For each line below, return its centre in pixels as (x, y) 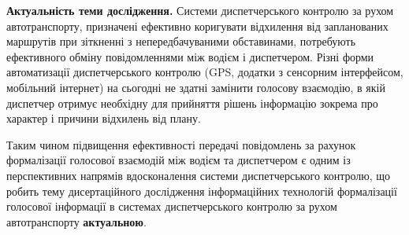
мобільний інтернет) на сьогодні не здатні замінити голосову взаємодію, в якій (196, 87)
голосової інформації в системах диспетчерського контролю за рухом (172, 206)
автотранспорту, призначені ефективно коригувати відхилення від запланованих (197, 26)
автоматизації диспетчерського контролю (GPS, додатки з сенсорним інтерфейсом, (205, 72)
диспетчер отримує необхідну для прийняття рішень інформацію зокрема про (192, 103)
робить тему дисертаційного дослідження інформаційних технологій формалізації (202, 191)
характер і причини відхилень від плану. (104, 118)
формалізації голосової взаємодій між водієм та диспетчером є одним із (178, 160)
